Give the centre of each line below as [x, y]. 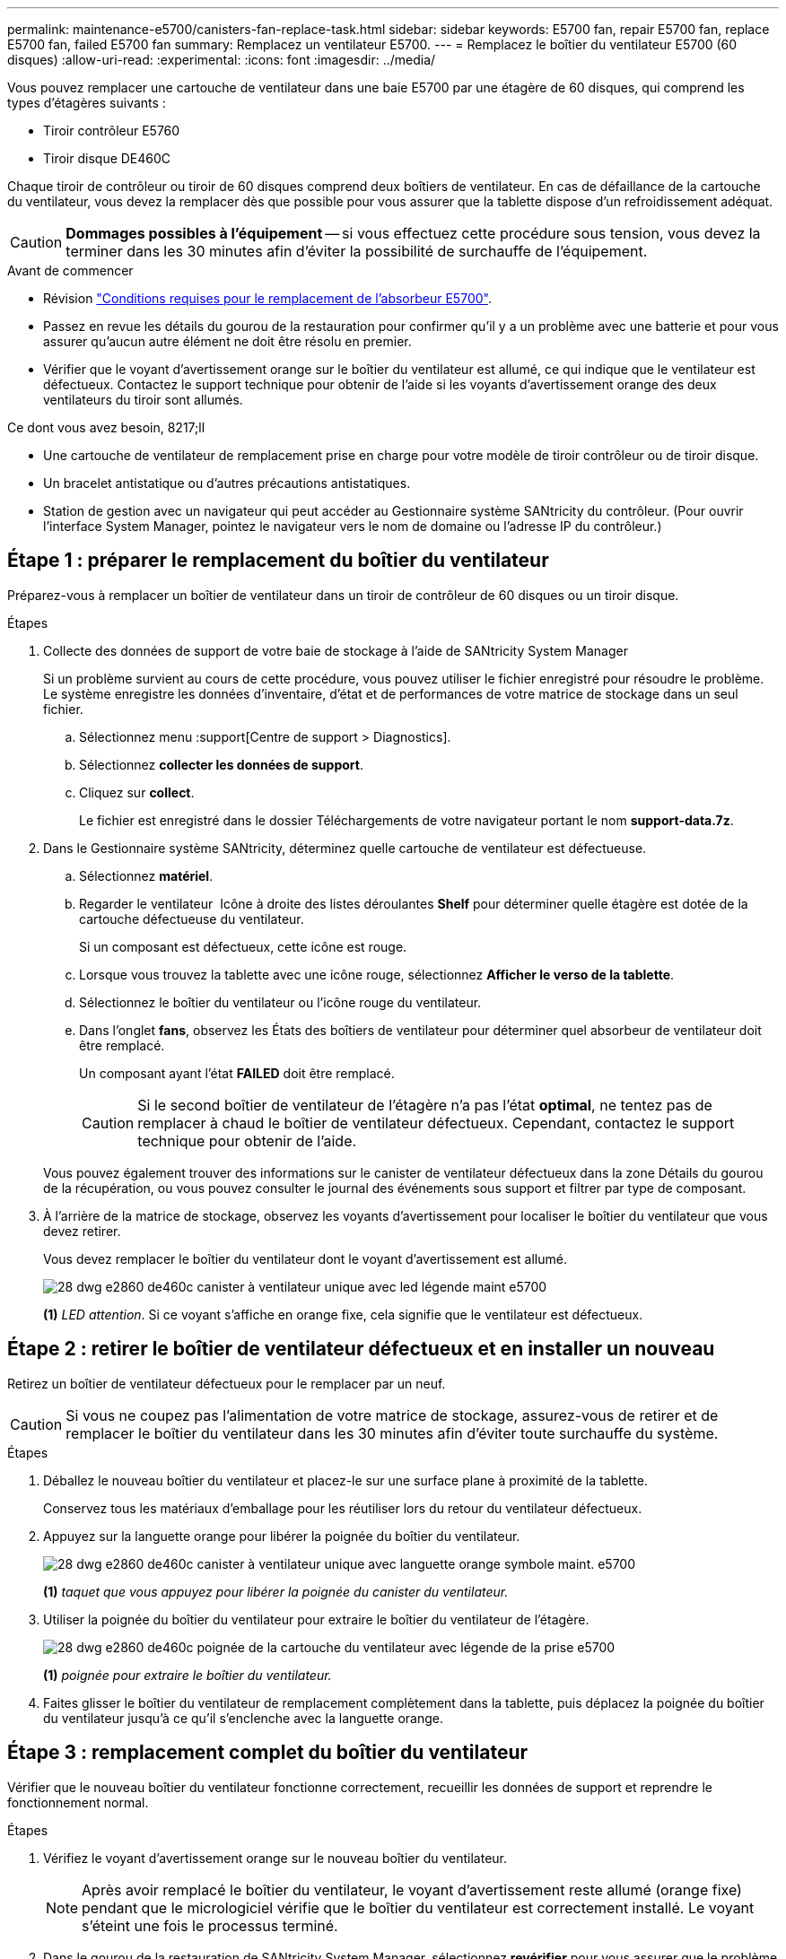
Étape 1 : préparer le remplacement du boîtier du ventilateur [278, 561]
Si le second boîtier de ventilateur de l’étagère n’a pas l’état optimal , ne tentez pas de [425, 1105]
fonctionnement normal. [78, 1802]
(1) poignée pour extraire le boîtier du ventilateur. [188, 1675]
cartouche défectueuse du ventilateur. [192, 919]
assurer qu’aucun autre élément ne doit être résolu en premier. [227, 341]
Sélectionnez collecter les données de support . [221, 764]
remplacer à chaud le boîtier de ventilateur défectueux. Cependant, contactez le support [436, 1123]
